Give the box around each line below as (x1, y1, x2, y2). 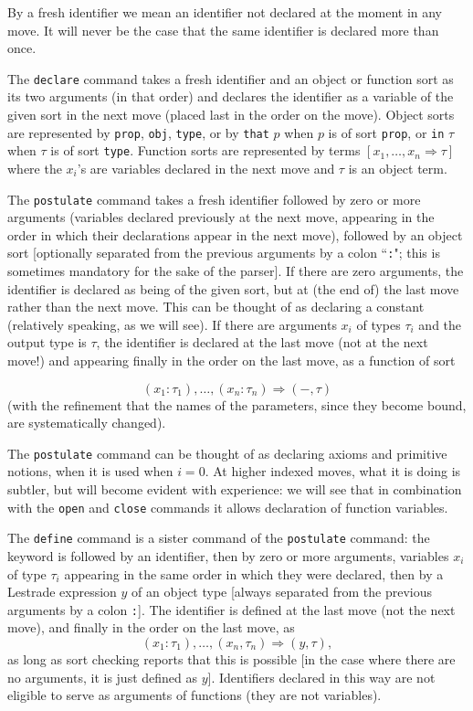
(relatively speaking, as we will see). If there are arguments (7, 314, 337, 334)
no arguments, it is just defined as (7, 667, 198, 686)
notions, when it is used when (7, 462, 173, 481)
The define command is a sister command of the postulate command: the (7, 528, 430, 547)
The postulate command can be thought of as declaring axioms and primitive (7, 443, 447, 462)
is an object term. (348, 158, 447, 177)
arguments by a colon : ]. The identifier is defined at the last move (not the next (7, 600, 456, 619)
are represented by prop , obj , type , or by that (7, 122, 269, 142)
